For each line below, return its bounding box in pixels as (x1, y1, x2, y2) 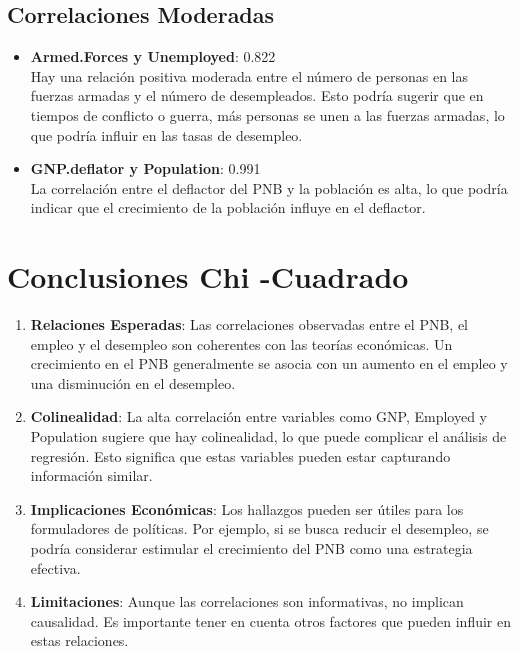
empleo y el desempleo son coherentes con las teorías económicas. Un (30, 333, 453, 354)
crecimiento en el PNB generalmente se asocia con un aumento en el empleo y (30, 353, 508, 374)
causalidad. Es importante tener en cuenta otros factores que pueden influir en (30, 610, 512, 631)
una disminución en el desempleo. (30, 372, 236, 393)
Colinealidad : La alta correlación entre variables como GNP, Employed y (30, 406, 488, 427)
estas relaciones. (30, 630, 129, 651)
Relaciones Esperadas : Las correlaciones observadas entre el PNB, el (30, 314, 469, 335)
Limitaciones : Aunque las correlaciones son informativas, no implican (30, 591, 464, 612)
